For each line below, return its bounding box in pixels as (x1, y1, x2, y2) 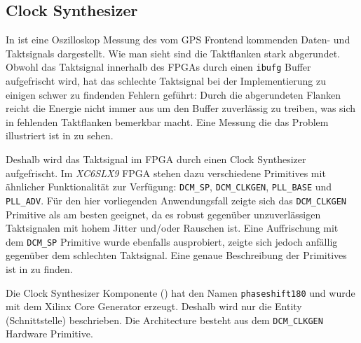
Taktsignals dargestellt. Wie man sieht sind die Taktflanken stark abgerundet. (6, 45, 340, 60)
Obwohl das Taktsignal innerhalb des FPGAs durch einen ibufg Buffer (6, 59, 311, 74)
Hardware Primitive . (6, 326, 93, 341)
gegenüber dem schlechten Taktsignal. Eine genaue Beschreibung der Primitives (6, 248, 347, 262)
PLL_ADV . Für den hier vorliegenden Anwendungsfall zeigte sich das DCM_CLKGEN (6, 192, 346, 207)
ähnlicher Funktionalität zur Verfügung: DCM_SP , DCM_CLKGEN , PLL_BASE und (6, 179, 332, 194)
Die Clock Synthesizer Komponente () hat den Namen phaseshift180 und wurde (6, 285, 355, 300)
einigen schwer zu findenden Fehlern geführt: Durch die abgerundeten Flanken (6, 87, 341, 101)
